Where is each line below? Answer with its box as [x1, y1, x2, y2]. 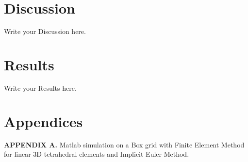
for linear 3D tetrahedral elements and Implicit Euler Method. [4, 149, 189, 159]
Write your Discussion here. [4, 26, 86, 36]
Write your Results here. [4, 82, 77, 93]
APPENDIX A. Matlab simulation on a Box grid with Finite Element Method [4, 139, 245, 149]
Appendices [4, 111, 83, 131]
